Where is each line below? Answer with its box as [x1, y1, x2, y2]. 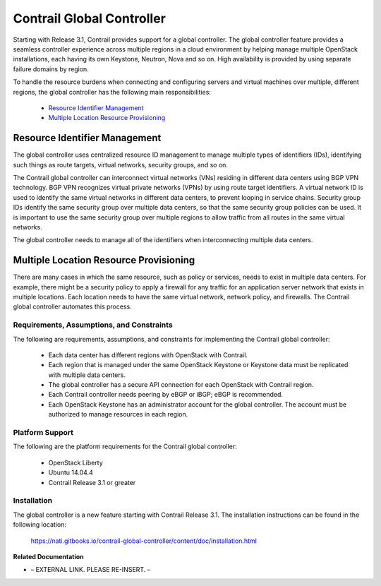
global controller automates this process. [13, 302, 132, 311]
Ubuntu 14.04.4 [48, 468, 93, 477]
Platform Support [13, 428, 74, 438]
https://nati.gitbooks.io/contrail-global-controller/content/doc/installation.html [30, 537, 257, 545]
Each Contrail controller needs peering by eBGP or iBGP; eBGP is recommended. [48, 390, 284, 399]
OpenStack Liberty [48, 458, 104, 467]
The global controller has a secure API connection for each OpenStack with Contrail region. [48, 381, 314, 389]
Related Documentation [13, 552, 84, 561]
